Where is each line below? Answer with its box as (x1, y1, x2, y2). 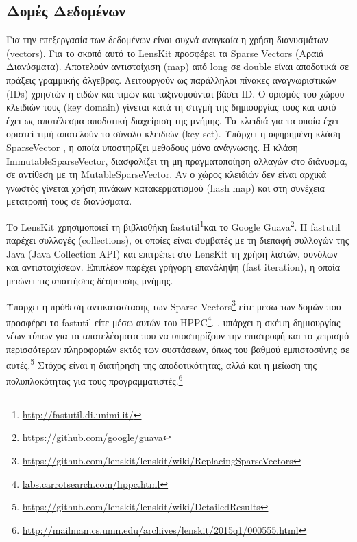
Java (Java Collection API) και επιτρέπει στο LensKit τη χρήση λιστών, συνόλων (6, 246, 338, 260)
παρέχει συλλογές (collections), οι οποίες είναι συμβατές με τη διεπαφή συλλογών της (6, 233, 349, 247)
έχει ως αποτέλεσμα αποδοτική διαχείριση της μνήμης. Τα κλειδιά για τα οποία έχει (6, 113, 339, 127)
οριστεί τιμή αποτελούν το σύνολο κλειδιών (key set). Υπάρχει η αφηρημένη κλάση (6, 126, 341, 141)
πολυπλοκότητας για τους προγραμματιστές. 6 (6, 372, 183, 388)
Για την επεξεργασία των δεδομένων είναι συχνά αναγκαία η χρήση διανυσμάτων (6, 32, 328, 47)
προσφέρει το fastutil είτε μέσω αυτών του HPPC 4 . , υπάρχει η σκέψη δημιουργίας (6, 313, 341, 329)
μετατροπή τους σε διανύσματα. (6, 194, 132, 208)
